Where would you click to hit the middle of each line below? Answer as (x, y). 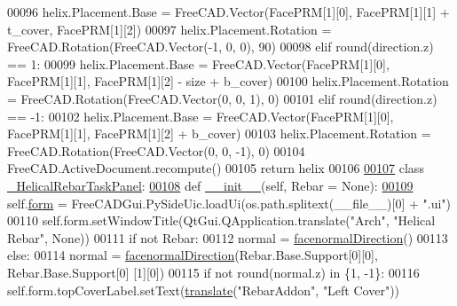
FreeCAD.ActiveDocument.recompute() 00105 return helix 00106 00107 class (216, 168)
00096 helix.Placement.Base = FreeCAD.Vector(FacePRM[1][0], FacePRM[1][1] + (228, 12)
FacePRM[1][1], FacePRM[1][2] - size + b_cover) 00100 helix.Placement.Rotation (228, 81)
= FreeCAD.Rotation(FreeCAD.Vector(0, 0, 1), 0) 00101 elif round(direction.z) (222, 98)
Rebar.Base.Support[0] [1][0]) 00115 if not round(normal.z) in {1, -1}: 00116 (213, 272)
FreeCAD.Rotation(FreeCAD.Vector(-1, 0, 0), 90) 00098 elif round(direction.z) (221, 47)
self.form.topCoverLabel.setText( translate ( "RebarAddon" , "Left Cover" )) (204, 290)
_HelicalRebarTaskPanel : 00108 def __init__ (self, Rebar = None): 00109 (210, 185)
